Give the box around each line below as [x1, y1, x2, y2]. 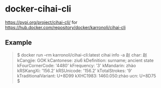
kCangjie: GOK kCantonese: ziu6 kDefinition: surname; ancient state [17, 57, 154, 63]
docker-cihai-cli [5, 3, 72, 15]
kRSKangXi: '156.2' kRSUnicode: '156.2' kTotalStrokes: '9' [17, 68, 132, 73]
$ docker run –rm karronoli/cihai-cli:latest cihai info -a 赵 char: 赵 [17, 52, 147, 58]
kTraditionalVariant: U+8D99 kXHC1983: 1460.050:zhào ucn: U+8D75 [17, 73, 157, 78]
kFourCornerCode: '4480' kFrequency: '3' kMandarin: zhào [17, 62, 136, 68]
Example [5, 39, 32, 47]
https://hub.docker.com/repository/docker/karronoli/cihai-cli [5, 24, 126, 30]
